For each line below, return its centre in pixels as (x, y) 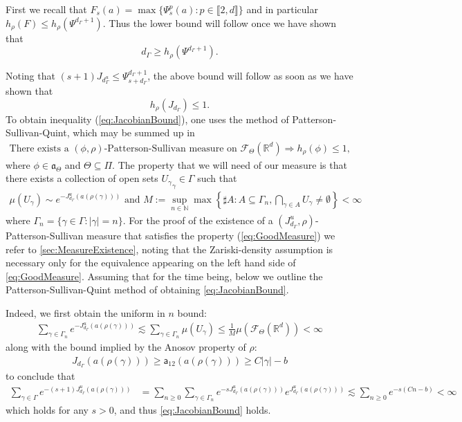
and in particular (282, 9)
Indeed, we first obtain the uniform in (85, 312)
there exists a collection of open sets (82, 178)
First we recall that (46, 9)
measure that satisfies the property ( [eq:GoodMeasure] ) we (211, 235)
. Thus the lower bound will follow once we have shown (220, 22)
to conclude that (40, 376)
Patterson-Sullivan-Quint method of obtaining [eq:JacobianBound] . (147, 290)
